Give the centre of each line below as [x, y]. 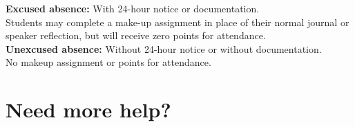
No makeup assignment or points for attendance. [108, 62]
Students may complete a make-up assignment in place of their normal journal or [177, 22]
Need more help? [88, 109]
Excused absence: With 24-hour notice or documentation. [133, 8]
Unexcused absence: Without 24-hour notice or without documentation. [164, 48]
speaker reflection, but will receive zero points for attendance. [136, 35]
